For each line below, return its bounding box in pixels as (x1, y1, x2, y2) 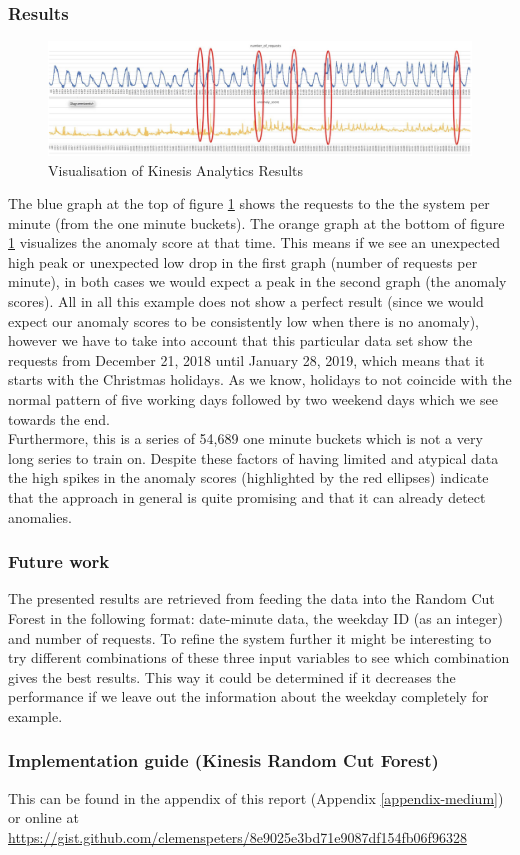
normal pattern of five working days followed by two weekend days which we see (8, 389, 498, 410)
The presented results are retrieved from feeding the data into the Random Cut (8, 588, 495, 609)
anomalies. (8, 506, 72, 527)
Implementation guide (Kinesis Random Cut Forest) (8, 748, 439, 773)
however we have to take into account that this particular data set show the (8, 330, 473, 351)
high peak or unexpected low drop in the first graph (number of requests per (8, 251, 478, 272)
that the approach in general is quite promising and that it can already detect (8, 487, 486, 507)
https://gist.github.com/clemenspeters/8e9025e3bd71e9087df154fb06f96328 (8, 826, 467, 847)
